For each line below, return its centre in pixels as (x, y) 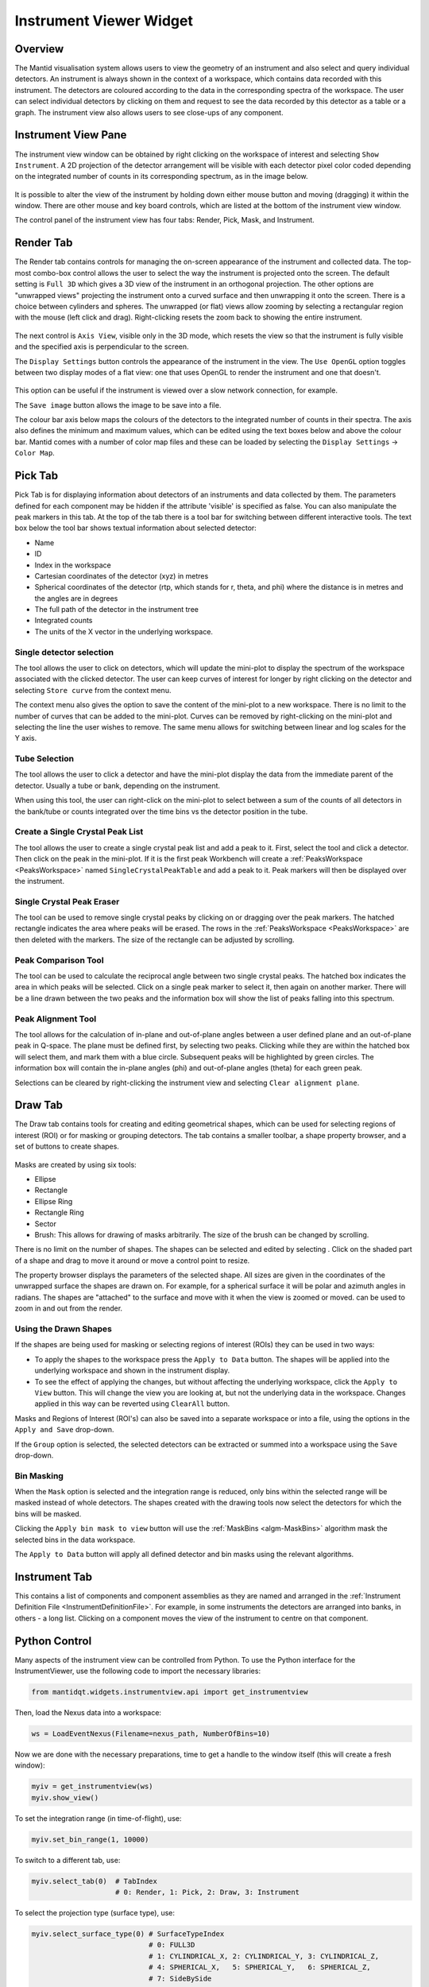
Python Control (53, 1641)
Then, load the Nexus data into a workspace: (88, 1712)
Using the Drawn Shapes (64, 1329)
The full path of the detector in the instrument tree (116, 610)
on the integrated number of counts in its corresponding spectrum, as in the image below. (162, 176)
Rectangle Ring (60, 1213)
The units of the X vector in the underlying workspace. (124, 631)
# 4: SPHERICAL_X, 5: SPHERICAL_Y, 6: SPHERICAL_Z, (259, 1968)
